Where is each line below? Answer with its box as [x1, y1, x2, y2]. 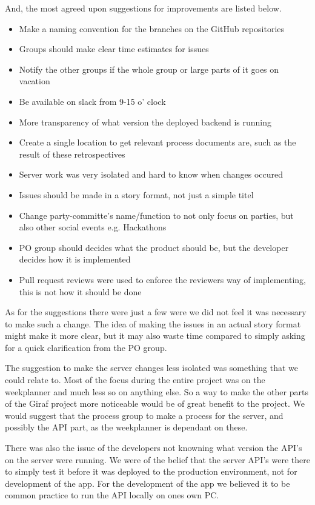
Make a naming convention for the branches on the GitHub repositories [19, 22, 285, 35]
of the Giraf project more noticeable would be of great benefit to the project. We [5, 397, 305, 410]
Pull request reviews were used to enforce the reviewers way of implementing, [19, 273, 306, 286]
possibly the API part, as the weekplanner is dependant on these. [5, 421, 248, 433]
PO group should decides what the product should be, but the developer [19, 241, 289, 253]
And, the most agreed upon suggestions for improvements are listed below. [5, 2, 282, 14]
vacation [19, 75, 50, 87]
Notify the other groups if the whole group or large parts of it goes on [19, 62, 279, 75]
